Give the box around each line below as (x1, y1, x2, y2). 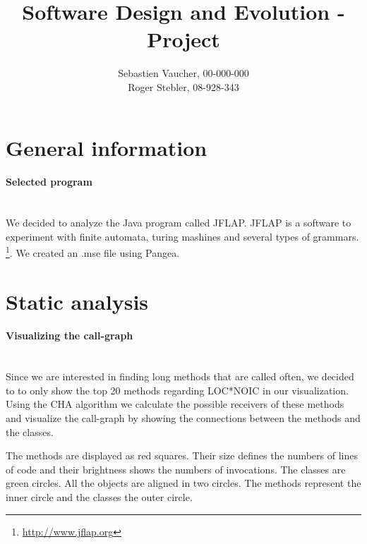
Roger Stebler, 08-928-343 (128, 79, 239, 94)
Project (147, 25, 220, 54)
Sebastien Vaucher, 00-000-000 (118, 66, 249, 80)
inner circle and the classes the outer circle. (6, 490, 193, 504)
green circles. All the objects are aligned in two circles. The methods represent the (6, 476, 361, 490)
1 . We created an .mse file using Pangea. (6, 243, 180, 260)
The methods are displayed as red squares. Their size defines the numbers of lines (6, 448, 358, 463)
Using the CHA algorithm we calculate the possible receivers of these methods (6, 397, 344, 411)
